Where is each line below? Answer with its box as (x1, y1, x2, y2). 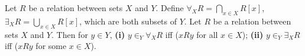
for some (35, 40, 67, 52)
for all (196, 28, 218, 40)
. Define (155, 2, 184, 13)
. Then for (51, 28, 88, 40)
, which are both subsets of (79, 15, 177, 27)
